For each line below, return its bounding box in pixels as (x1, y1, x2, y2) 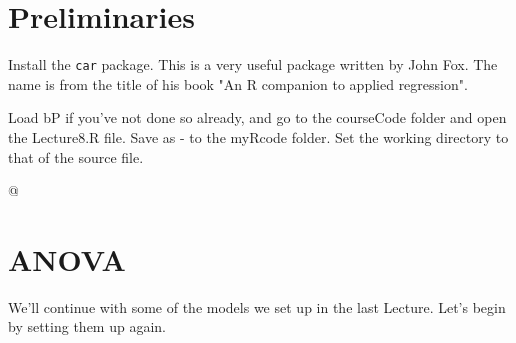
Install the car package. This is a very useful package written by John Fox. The (8, 54, 498, 75)
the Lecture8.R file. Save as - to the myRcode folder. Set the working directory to (8, 126, 509, 147)
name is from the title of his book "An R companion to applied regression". (8, 73, 468, 94)
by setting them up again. (8, 316, 166, 337)
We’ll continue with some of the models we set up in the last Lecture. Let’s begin (8, 296, 506, 317)
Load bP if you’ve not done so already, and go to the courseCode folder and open (8, 107, 507, 128)
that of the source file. (8, 146, 144, 167)
